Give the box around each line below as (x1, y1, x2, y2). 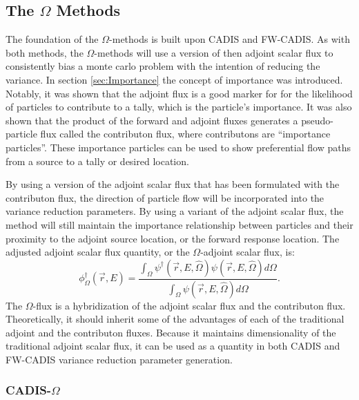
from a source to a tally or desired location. (6, 153, 189, 168)
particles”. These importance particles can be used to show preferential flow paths (6, 140, 351, 154)
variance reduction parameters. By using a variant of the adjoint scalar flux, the (6, 204, 344, 218)
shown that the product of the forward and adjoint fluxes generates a (6, 113, 298, 127)
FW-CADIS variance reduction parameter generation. (6, 352, 233, 366)
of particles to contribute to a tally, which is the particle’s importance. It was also (6, 99, 352, 114)
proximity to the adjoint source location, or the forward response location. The (6, 231, 340, 245)
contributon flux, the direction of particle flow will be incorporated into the (6, 190, 324, 204)
